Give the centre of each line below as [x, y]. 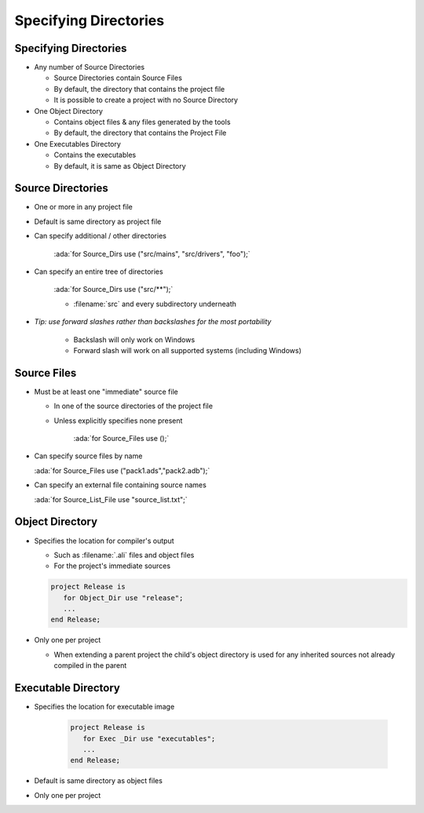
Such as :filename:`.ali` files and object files [124, 555]
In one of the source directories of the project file [133, 406]
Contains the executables [95, 155]
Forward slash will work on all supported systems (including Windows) [188, 350]
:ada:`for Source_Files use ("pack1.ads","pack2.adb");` [122, 470]
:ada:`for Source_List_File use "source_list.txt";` [111, 499]
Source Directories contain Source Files [118, 78]
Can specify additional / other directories [100, 236]
